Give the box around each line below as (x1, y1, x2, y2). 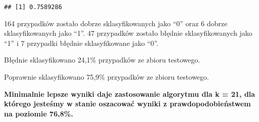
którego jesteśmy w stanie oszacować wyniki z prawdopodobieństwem (4, 98, 251, 109)
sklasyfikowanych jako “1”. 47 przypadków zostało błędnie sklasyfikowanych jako (4, 28, 252, 38)
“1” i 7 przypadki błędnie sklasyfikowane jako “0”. (4, 37, 159, 48)
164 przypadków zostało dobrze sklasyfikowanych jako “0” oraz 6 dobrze (4, 18, 228, 28)
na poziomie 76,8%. (4, 108, 73, 118)
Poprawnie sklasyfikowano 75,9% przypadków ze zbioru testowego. (4, 72, 209, 82)
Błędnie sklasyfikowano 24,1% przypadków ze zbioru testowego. (4, 54, 200, 65)
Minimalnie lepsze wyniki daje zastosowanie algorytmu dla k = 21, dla (4, 88, 255, 99)
